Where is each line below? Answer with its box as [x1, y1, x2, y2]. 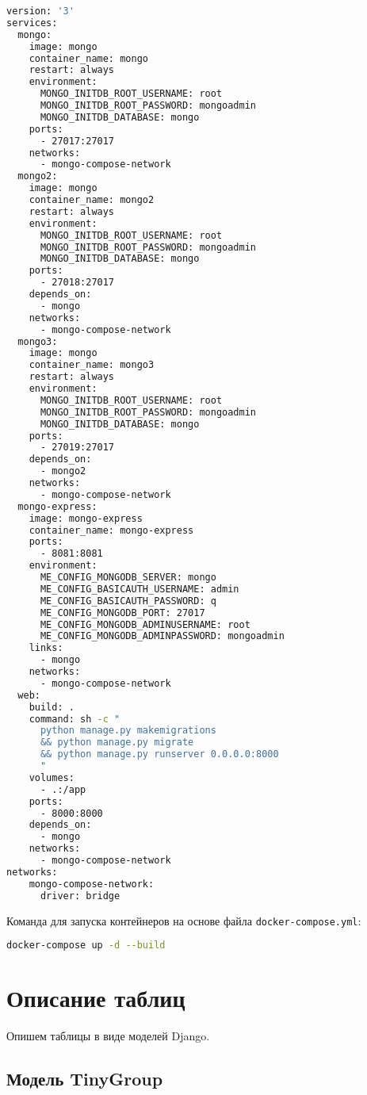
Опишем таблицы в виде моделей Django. [6, 1028, 210, 1044]
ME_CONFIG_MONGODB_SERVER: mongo [40, 572, 216, 583]
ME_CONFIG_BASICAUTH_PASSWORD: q [40, 595, 216, 607]
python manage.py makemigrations [40, 725, 216, 737]
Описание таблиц [6, 982, 185, 1014]
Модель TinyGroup [6, 1066, 163, 1091]
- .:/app [40, 783, 86, 795]
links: [29, 642, 63, 654]
